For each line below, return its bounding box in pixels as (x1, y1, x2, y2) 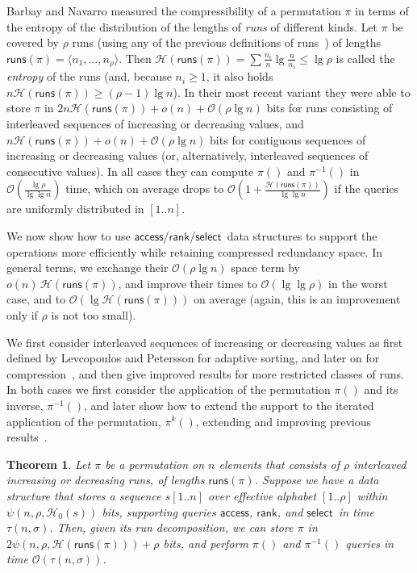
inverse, (6, 396, 44, 413)
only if (6, 306, 38, 323)
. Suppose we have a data (254, 471, 379, 488)
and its (364, 381, 398, 398)
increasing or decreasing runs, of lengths (6, 471, 205, 488)
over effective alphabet (208, 487, 317, 504)
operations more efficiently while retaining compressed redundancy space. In (6, 243, 382, 260)
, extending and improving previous (195, 412, 372, 429)
